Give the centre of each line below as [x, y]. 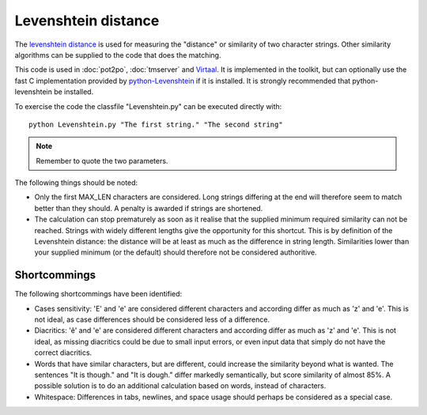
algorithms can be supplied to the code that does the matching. [118, 55]
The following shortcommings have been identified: [98, 294]
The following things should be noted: [76, 183]
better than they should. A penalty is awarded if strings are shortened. [149, 208]
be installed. [74, 92]
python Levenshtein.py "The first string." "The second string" [156, 124]
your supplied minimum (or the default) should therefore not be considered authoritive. [176, 252]
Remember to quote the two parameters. [102, 160]
